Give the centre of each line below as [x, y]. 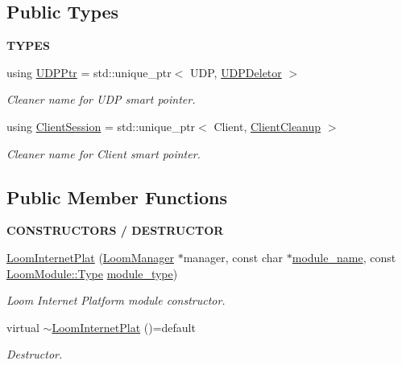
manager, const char [233, 257]
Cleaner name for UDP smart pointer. [101, 99]
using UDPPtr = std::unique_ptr [89, 72]
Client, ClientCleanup [267, 126]
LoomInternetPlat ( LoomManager [90, 257]
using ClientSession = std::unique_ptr [101, 126]
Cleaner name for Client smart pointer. [104, 153]
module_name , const [344, 257]
